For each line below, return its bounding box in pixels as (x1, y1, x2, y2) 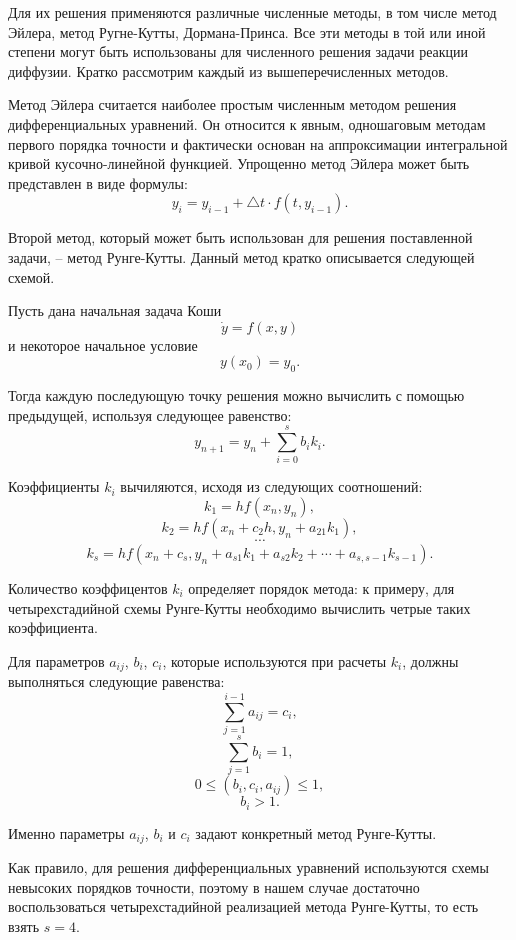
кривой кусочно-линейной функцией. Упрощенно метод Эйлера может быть (8, 153, 470, 174)
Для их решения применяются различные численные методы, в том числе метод (8, 2, 497, 22)
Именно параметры (8, 822, 125, 843)
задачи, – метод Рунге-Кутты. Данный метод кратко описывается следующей (8, 246, 475, 267)
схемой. (8, 266, 55, 287)
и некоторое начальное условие (8, 334, 198, 355)
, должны (402, 650, 459, 671)
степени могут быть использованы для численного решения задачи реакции (8, 41, 469, 62)
